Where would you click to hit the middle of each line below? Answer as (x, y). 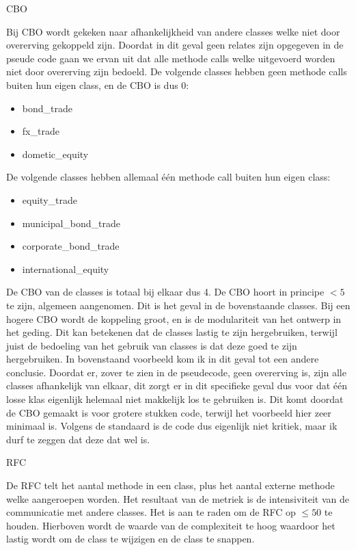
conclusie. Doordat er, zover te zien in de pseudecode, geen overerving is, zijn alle (176, 372)
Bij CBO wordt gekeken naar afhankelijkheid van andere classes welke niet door (173, 31)
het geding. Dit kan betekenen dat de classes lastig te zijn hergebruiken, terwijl (172, 332)
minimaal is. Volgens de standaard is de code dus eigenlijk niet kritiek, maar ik (172, 426)
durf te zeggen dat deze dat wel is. (78, 439)
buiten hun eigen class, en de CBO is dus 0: (98, 84)
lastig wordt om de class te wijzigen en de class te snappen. (131, 539)
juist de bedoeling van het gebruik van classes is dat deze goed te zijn (152, 345)
